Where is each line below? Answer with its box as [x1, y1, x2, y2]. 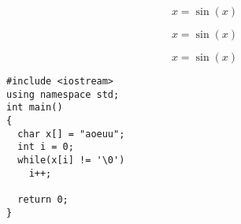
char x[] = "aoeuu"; [17, 128, 125, 140]
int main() [6, 102, 63, 114]
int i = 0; [17, 141, 74, 153]
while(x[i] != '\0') [17, 154, 125, 166]
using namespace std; [6, 88, 120, 100]
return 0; [17, 193, 69, 205]
